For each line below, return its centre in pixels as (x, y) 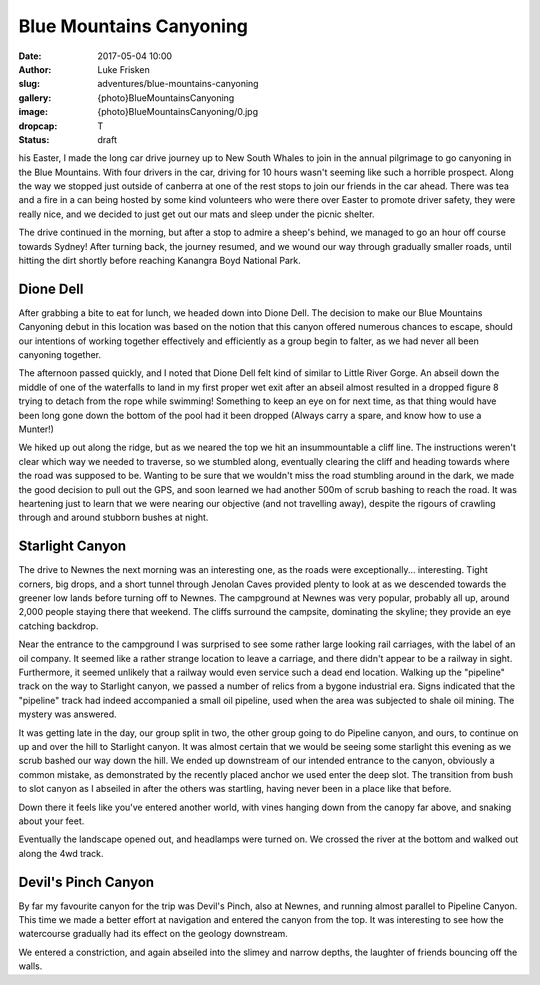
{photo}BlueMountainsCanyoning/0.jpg (178, 112)
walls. (30, 966)
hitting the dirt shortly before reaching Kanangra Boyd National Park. (159, 261)
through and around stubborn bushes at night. (113, 517)
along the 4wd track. (61, 853)
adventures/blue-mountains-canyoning (178, 84)
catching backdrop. (58, 626)
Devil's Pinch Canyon (86, 881)
